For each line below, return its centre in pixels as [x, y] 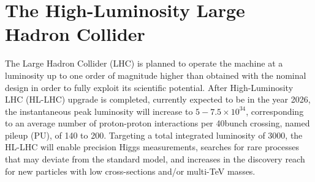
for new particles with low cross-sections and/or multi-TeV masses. [130, 171]
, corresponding [275, 111]
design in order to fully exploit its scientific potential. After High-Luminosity [149, 87]
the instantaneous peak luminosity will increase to [99, 111]
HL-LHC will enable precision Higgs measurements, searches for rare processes [152, 147]
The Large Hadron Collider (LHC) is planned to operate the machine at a [144, 63]
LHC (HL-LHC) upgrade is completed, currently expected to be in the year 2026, [158, 99]
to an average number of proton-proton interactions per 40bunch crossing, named [157, 123]
